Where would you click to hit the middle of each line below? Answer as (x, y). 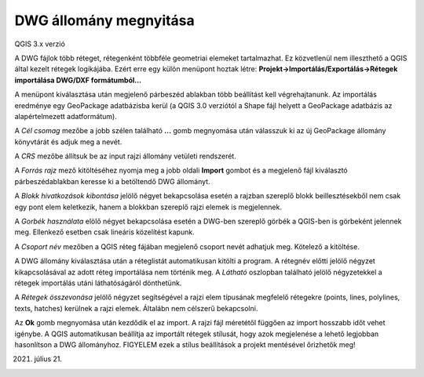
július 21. (48, 359)
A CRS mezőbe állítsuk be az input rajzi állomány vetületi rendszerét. (126, 156)
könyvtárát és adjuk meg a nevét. (68, 142)
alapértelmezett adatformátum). (66, 116)
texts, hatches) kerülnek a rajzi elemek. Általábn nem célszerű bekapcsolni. (136, 308)
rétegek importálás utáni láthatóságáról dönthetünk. (98, 283)
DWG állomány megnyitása (105, 20)
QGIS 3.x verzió (40, 44)
